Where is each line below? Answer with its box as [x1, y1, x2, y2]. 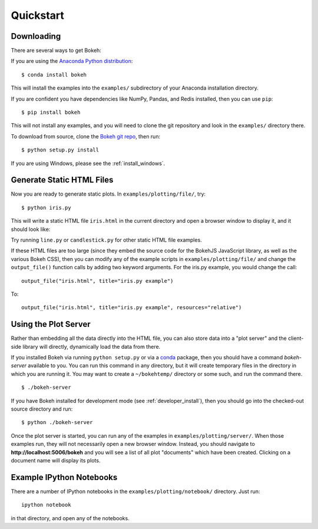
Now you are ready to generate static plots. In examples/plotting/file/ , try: [11, 190, 206, 197]
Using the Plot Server [11, 319, 91, 329]
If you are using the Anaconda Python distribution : [11, 58, 133, 65]
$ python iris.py [21, 204, 71, 211]
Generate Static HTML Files [11, 175, 114, 185]
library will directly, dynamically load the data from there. [22, 343, 161, 350]
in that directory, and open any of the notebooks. [11, 514, 130, 521]
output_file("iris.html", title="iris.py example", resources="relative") [21, 304, 242, 311]
